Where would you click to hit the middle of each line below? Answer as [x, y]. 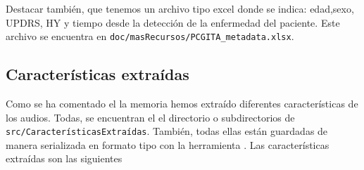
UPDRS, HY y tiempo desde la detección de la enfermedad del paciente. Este [173, 22]
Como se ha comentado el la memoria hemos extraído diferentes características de [182, 104]
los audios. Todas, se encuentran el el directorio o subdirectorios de [150, 117]
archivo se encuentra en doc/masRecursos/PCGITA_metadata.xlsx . [150, 36]
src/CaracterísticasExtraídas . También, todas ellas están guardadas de [167, 131]
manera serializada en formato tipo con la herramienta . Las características [168, 144]
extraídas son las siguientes [64, 158]
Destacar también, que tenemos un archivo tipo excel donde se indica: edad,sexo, [180, 8]
